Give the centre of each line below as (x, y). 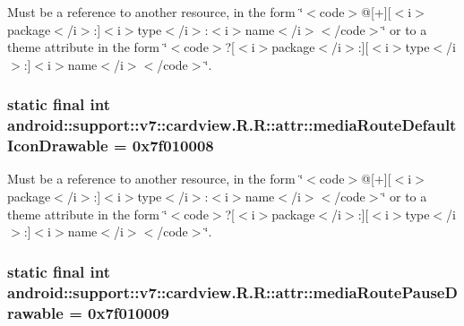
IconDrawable (58, 146)
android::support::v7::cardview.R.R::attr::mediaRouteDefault (232, 125)
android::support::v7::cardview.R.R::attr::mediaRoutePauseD (232, 292)
